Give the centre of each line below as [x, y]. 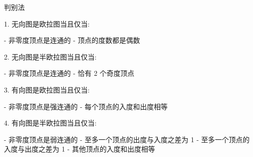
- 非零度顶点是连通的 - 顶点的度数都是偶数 [72, 40]
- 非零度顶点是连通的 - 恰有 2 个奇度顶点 [69, 73]
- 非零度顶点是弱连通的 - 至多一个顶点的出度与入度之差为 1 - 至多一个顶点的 [127, 139]
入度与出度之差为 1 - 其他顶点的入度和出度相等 [80, 149]
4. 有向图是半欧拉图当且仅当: [50, 123]
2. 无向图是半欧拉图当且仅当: [50, 56]
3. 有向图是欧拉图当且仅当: [47, 89]
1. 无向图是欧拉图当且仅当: [47, 23]
